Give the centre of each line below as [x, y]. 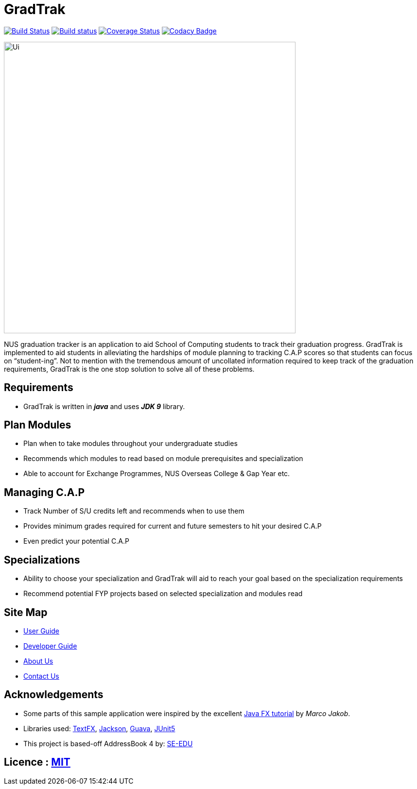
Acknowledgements [54, 695]
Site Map [26, 612]
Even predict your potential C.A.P [77, 541]
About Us [38, 661]
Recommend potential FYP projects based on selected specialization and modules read [163, 594]
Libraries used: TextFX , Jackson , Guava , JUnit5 [99, 728]
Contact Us [41, 676]
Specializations [42, 560]
